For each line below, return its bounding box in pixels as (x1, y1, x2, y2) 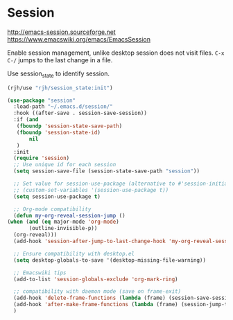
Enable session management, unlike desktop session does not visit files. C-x (7, 48, 225, 57)
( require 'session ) (13, 154, 70, 162)
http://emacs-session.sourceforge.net (7, 28, 116, 36)
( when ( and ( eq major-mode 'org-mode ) (7, 218, 119, 226)
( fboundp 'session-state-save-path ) (16, 123, 123, 130)
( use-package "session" (7, 97, 76, 104)
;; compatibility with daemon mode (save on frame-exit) (13, 288, 182, 295)
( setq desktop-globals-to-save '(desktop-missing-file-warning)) (13, 256, 207, 264)
